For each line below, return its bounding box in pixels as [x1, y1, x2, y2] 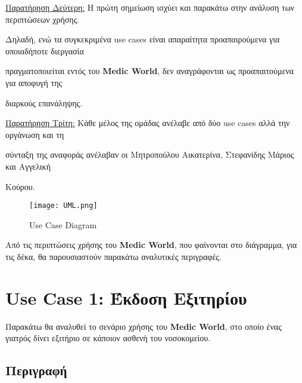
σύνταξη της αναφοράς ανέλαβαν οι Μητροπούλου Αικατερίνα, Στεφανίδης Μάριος [5, 148, 294, 161]
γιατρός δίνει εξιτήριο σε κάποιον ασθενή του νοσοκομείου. [5, 332, 211, 344]
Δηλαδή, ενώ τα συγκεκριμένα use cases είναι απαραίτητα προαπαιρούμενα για [5, 33, 280, 45]
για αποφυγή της [5, 76, 63, 88]
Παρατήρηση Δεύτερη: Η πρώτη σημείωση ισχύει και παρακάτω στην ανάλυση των [5, 1, 295, 13]
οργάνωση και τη [5, 128, 64, 140]
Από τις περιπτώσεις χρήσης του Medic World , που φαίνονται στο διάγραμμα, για [5, 238, 297, 251]
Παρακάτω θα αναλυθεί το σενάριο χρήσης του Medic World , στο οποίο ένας [5, 320, 282, 332]
